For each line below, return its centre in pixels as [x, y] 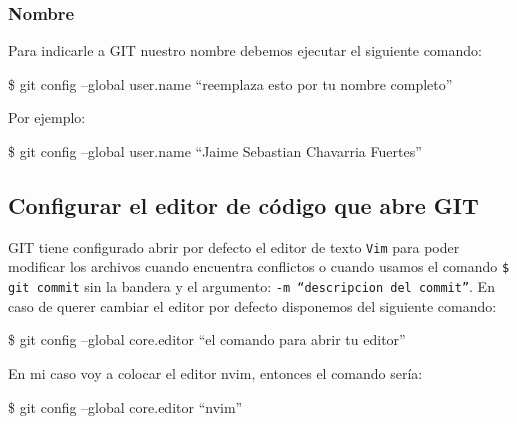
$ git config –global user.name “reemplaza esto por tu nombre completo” [230, 83]
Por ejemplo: [47, 117]
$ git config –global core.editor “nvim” [125, 406]
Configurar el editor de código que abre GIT [243, 204]
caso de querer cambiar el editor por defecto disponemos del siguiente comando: [252, 305]
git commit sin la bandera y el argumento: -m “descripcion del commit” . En [251, 286]
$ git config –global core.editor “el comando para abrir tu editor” [207, 339]
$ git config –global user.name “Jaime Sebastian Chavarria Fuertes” [215, 151]
